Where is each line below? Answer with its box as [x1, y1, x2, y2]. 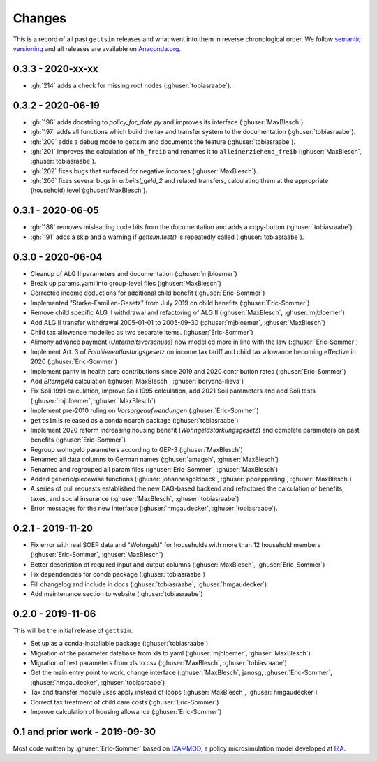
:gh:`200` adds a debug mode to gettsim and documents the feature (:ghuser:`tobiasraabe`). [30, 137, 296, 146]
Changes [13, 10, 66, 26]
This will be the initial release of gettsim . [13, 626, 133, 635]
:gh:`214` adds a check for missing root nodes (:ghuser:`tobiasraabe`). [30, 81, 232, 89]
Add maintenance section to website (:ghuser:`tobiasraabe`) [30, 589, 203, 597]
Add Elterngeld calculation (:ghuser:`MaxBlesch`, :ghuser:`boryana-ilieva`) [30, 377, 244, 385]
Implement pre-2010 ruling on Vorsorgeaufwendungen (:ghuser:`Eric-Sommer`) [30, 406, 259, 415]
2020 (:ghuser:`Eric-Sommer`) [30, 357, 118, 366]
